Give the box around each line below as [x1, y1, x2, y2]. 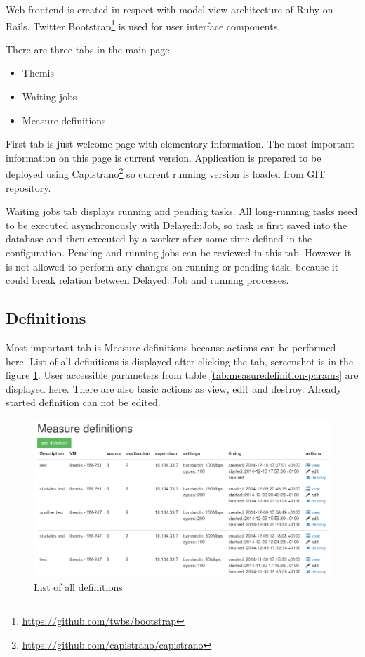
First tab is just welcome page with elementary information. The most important [6, 136, 354, 151]
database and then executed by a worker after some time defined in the [6, 231, 312, 246]
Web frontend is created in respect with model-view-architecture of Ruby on [6, 2, 333, 16]
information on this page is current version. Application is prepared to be [6, 150, 321, 164]
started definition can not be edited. [6, 395, 161, 410]
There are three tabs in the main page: [6, 41, 173, 56]
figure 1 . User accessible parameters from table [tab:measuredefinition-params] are [6, 367, 359, 382]
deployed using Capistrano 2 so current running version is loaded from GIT [6, 164, 326, 181]
